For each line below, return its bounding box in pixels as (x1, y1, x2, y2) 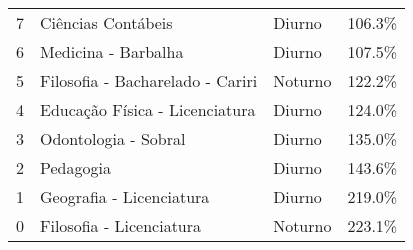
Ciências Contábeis (40, 11, 173, 34)
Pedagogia (40, 156, 111, 179)
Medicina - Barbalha (40, 40, 184, 63)
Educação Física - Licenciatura (40, 98, 256, 121)
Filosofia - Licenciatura (40, 214, 202, 237)
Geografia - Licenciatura (40, 185, 210, 208)
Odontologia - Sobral (40, 127, 186, 150)
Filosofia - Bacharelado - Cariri (40, 69, 258, 92)
